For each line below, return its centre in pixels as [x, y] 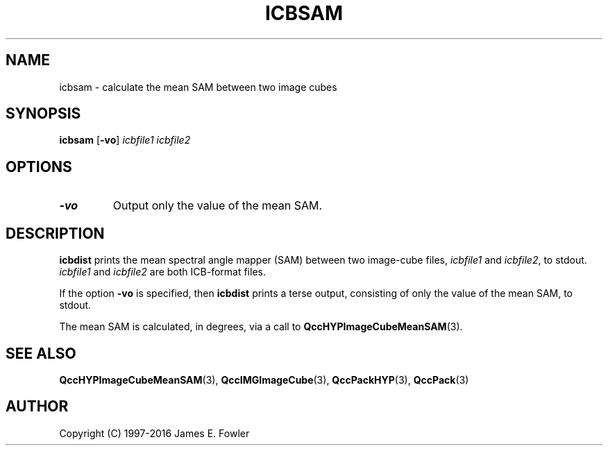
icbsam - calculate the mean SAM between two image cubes [198, 87]
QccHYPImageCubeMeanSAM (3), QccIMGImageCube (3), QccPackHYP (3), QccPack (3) [264, 380]
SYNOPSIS [43, 114]
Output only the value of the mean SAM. [218, 206]
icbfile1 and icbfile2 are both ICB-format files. [162, 272]
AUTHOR [37, 407]
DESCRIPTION [55, 233]
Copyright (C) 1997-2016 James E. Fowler [154, 433]
